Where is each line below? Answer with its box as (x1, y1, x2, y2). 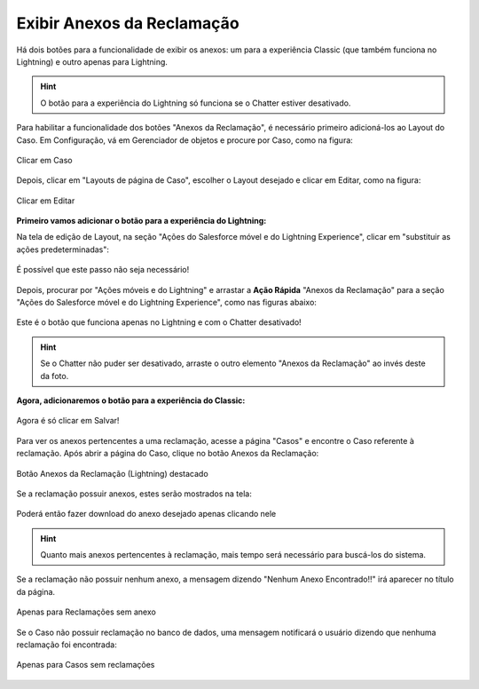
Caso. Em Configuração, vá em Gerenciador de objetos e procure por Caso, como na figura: (16, 134, 354, 146)
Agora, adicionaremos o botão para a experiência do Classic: (16, 395, 246, 406)
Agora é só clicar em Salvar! (16, 416, 120, 426)
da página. (16, 586, 56, 597)
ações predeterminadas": (16, 244, 110, 255)
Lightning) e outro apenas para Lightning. (16, 56, 169, 67)
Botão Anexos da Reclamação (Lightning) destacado (16, 468, 208, 479)
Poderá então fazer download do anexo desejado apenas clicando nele (16, 509, 277, 519)
